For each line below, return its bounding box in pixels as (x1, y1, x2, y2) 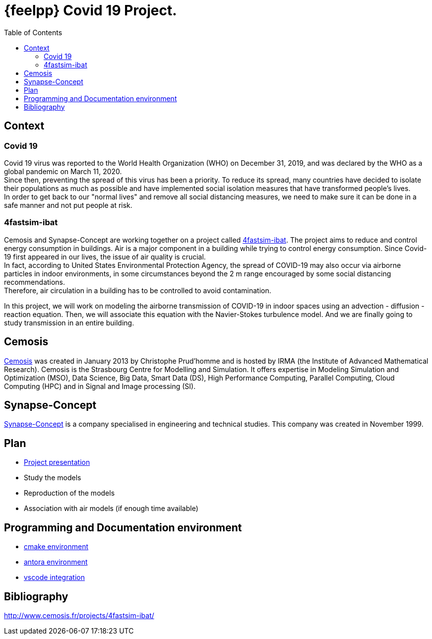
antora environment (24, 558, 88, 567)
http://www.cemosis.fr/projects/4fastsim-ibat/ (4, 611, 154, 620)
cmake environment (24, 542, 89, 551)
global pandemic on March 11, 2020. (4, 167, 122, 176)
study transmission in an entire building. (4, 318, 134, 327)
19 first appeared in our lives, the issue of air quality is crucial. (4, 252, 206, 261)
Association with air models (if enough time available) (24, 504, 198, 513)
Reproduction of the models (24, 489, 115, 498)
